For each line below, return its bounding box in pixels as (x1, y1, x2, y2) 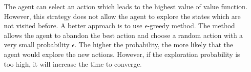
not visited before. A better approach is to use (4, 20, 143, 31)
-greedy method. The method (147, 20, 235, 31)
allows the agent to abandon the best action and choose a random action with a (4, 30, 243, 40)
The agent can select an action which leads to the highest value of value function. (4, 1, 248, 11)
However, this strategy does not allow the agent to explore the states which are (4, 11, 241, 21)
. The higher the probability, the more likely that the (74, 39, 233, 50)
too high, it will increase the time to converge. (4, 58, 142, 69)
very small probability (4, 39, 70, 50)
